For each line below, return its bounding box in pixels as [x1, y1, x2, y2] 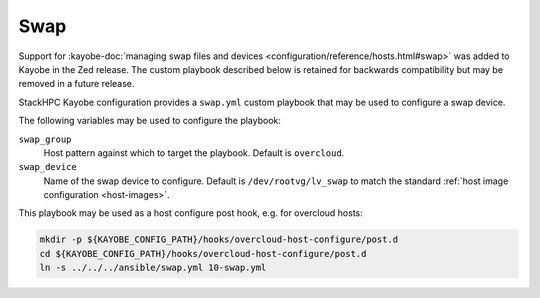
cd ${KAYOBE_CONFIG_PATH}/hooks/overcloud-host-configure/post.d [39, 248, 367, 259]
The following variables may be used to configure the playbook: [18, 115, 282, 127]
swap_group [18, 133, 72, 145]
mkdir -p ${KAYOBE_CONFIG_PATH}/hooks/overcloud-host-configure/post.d [39, 234, 399, 245]
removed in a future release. [18, 78, 135, 90]
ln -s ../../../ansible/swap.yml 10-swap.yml [39, 262, 267, 274]
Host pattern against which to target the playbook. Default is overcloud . [43, 146, 345, 159]
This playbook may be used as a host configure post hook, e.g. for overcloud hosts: [18, 207, 364, 219]
